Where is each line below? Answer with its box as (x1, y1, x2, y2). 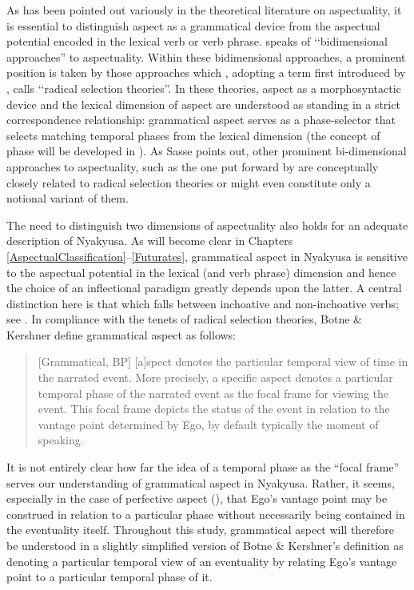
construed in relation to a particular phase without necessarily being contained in (6, 505, 405, 522)
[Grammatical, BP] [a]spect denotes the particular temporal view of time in (38, 353, 408, 370)
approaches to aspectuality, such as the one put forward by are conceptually (6, 158, 379, 175)
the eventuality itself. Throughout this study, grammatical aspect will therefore (6, 521, 395, 538)
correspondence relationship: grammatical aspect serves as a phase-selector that (6, 111, 396, 128)
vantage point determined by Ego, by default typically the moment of (38, 415, 379, 432)
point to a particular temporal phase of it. (6, 568, 213, 585)
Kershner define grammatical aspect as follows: (6, 326, 237, 343)
